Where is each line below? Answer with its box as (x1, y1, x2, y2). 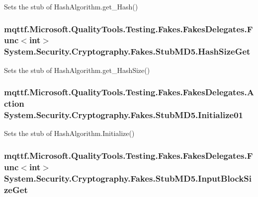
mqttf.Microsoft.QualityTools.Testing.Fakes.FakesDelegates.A (4, 86, 254, 98)
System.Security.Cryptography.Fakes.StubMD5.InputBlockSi (4, 172, 252, 184)
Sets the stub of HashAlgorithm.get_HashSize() (4, 65, 150, 75)
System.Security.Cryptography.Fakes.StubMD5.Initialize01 (4, 109, 243, 121)
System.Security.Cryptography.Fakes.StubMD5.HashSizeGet (4, 45, 251, 58)
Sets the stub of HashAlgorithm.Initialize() (4, 128, 135, 138)
